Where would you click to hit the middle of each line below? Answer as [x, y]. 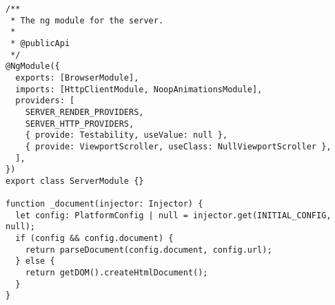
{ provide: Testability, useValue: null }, [126, 135]
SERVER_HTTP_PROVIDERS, [80, 124]
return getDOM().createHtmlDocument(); [116, 273]
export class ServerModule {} [75, 181]
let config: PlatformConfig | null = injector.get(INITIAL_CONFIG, [173, 215]
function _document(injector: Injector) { [104, 204]
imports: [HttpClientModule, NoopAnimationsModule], [139, 89]
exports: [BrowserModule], [77, 77]
